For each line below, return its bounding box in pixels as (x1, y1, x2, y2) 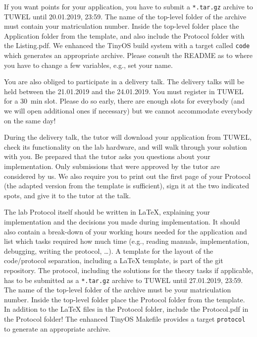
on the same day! (4, 115, 56, 125)
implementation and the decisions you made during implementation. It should (4, 217, 240, 226)
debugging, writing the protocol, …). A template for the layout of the (4, 245, 213, 256)
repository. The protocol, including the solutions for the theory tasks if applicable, (4, 265, 254, 275)
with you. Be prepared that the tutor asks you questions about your (4, 151, 210, 162)
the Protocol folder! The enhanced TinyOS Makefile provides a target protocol (4, 314, 246, 324)
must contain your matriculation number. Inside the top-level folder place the (4, 21, 239, 31)
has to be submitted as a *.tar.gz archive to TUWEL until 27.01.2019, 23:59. (4, 275, 243, 285)
